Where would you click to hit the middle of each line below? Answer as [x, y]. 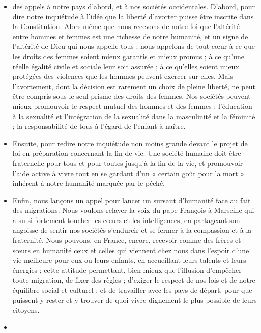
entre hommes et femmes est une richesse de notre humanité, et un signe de [130, 36]
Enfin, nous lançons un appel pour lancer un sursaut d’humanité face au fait [132, 200]
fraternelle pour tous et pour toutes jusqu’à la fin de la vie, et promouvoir [128, 163]
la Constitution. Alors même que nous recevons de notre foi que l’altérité [126, 26]
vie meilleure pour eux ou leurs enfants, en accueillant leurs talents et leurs [129, 260]
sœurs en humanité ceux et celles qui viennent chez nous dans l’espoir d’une [131, 250]
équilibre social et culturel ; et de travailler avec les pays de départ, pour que [132, 290]
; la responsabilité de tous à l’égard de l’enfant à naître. [99, 126]
